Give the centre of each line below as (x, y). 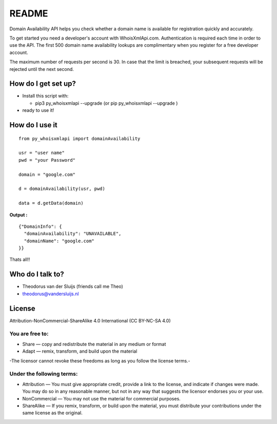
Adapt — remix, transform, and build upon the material (80, 351)
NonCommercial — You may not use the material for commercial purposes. (101, 398)
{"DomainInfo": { (40, 226)
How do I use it (33, 125)
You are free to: (29, 334)
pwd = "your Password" (47, 160)
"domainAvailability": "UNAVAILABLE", (73, 234)
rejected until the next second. (42, 69)
